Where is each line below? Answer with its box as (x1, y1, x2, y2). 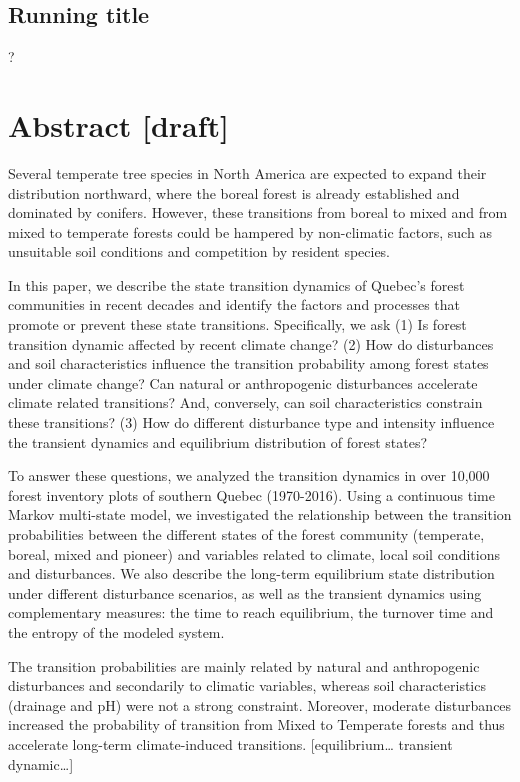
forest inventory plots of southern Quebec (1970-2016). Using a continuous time (8, 484, 496, 505)
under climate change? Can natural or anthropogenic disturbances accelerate (8, 372, 478, 393)
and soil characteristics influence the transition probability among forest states (8, 353, 489, 374)
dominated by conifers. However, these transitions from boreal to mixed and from (8, 202, 508, 223)
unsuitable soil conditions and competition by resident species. (8, 241, 391, 262)
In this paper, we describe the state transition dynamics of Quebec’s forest (8, 274, 465, 295)
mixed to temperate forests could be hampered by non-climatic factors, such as (8, 221, 492, 242)
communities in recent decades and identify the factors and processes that (8, 294, 461, 315)
